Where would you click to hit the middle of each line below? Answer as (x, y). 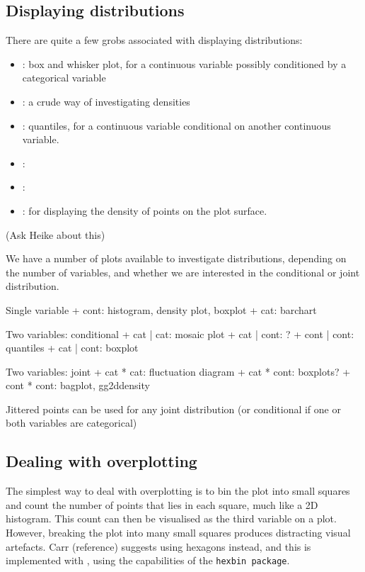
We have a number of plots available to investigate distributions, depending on (176, 258)
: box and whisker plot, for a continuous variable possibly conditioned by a (184, 63)
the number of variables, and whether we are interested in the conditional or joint (183, 272)
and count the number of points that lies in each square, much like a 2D (162, 504)
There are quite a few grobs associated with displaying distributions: (154, 40)
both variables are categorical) (71, 423)
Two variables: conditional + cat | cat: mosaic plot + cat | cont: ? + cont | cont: (180, 333)
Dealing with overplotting (102, 461)
